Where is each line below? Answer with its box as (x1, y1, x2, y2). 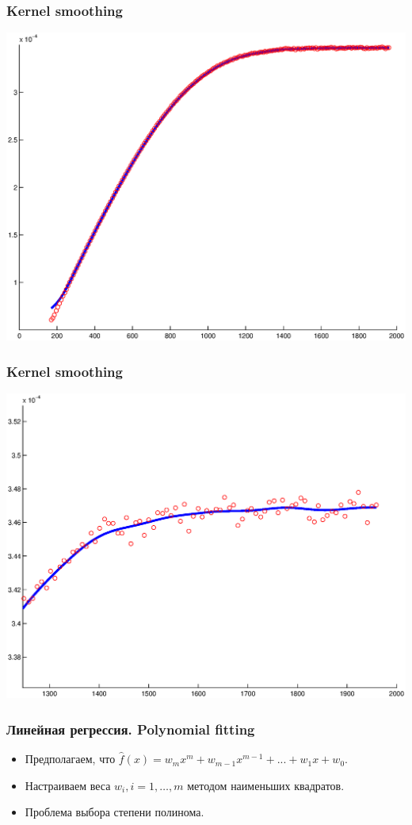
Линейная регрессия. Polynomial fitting (6, 719, 255, 739)
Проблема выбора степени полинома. (25, 804, 204, 820)
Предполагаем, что (25, 750, 116, 767)
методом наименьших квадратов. (187, 777, 345, 793)
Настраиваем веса (25, 777, 111, 793)
